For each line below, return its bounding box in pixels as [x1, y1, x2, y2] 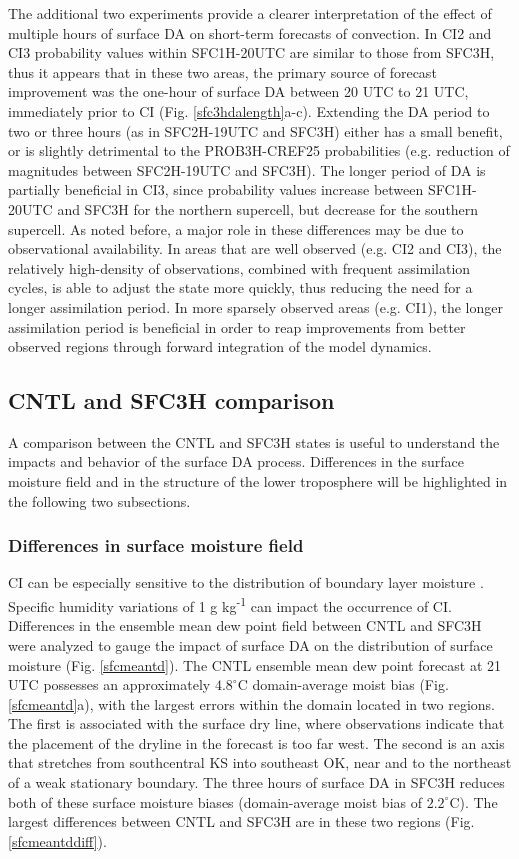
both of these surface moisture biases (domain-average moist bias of [8, 791, 423, 812]
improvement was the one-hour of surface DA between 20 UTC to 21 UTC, [8, 81, 469, 102]
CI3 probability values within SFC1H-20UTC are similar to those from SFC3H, [8, 42, 495, 63]
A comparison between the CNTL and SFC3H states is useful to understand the [8, 431, 500, 452]
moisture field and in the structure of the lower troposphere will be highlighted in [8, 471, 508, 492]
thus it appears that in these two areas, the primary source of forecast [8, 61, 437, 82]
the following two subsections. [8, 490, 191, 511]
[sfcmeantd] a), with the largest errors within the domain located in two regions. [8, 693, 496, 714]
